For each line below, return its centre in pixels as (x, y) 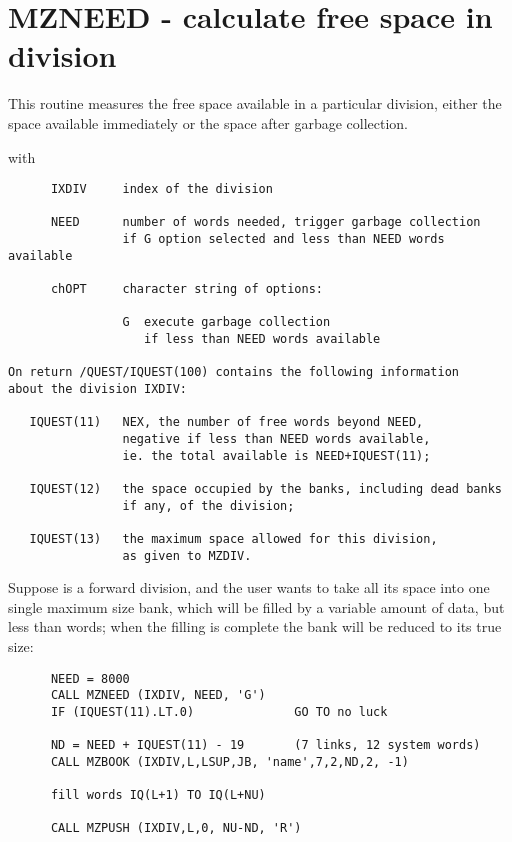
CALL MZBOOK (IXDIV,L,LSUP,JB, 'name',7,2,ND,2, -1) (229, 761)
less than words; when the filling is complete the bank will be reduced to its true (255, 626)
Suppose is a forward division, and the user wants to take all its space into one (249, 587)
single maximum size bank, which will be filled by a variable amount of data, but (256, 606)
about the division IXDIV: (97, 388)
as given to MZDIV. (187, 555)
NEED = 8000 (90, 678)
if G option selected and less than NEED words (283, 239)
